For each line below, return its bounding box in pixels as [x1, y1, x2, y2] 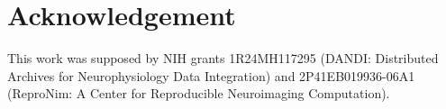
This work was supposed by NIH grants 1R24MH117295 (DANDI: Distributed [7, 49, 439, 68]
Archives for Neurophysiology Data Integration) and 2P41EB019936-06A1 [7, 66, 415, 85]
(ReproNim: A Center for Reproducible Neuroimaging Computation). [7, 84, 390, 103]
